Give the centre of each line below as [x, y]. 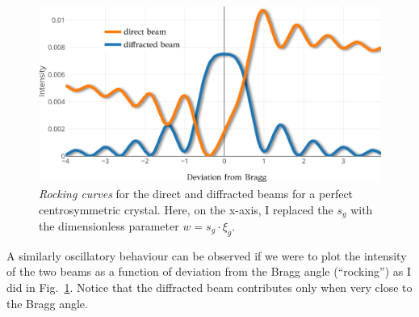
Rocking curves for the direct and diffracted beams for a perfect [196, 193]
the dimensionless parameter [109, 226]
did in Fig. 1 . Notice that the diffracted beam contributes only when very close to [209, 287]
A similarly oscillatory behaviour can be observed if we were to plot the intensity [207, 255]
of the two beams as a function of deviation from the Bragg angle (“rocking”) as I [209, 271]
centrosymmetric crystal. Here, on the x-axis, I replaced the [186, 209]
